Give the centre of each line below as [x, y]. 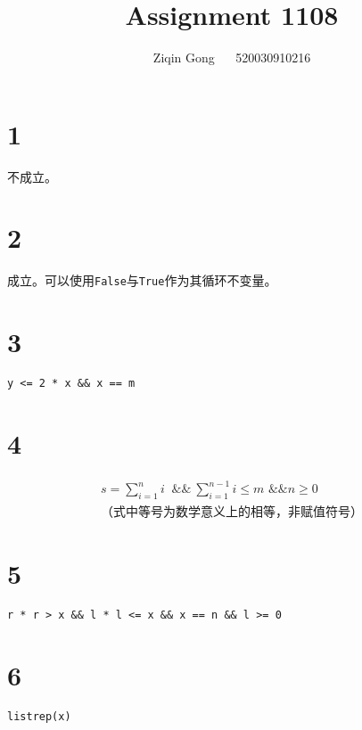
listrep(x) [39, 717]
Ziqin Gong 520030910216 [232, 57]
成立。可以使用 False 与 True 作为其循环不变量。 [142, 280]
